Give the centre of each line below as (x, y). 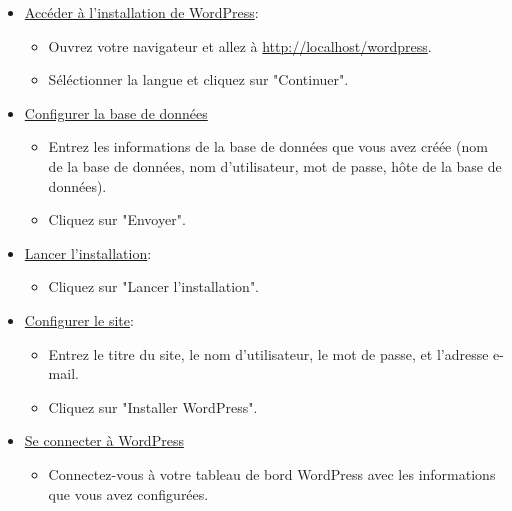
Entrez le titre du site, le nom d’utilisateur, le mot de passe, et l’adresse (268, 353)
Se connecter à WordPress (104, 440)
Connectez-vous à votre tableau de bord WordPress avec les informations (272, 473)
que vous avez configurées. (128, 493)
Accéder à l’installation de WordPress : (141, 12)
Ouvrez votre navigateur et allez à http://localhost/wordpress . (240, 45)
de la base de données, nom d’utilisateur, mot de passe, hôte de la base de (275, 165)
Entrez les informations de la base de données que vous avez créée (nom (268, 146)
